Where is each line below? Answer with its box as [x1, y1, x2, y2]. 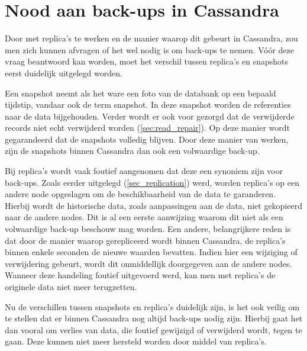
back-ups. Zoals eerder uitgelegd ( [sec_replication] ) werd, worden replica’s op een [5, 176, 299, 188]
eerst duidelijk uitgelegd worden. [5, 66, 122, 79]
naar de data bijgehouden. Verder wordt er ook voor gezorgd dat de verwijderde [5, 110, 295, 122]
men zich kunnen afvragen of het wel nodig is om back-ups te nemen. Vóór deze [5, 43, 295, 56]
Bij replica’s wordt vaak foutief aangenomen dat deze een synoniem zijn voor [5, 165, 283, 177]
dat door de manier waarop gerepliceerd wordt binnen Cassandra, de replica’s [5, 234, 286, 246]
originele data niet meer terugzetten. [5, 281, 137, 292]
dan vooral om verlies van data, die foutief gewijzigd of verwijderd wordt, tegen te [5, 323, 302, 336]
